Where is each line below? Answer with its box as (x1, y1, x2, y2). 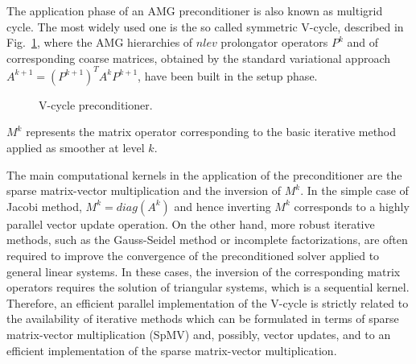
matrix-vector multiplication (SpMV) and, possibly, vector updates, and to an (6, 326, 391, 342)
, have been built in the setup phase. (138, 67, 318, 84)
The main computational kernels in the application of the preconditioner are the (6, 166, 402, 183)
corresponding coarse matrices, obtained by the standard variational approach (6, 49, 391, 66)
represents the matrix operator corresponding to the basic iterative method (26, 123, 397, 140)
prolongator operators (220, 34, 328, 51)
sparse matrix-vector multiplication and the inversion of (6, 182, 282, 199)
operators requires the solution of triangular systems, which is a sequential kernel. (6, 279, 410, 296)
